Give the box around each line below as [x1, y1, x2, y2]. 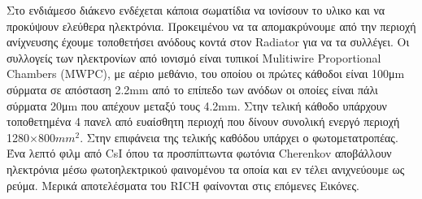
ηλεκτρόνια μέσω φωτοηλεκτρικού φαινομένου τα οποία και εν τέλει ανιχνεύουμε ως [7, 160, 405, 177]
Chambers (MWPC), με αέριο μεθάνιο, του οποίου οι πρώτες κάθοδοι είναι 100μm [7, 65, 405, 82]
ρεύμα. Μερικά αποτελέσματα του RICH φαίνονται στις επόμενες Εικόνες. [7, 176, 359, 193]
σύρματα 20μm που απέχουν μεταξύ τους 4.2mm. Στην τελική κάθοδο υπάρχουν [7, 97, 387, 114]
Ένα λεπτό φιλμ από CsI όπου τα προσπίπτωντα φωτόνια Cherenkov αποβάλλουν [7, 145, 392, 162]
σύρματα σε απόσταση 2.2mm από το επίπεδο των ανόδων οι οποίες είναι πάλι [7, 80, 378, 97]
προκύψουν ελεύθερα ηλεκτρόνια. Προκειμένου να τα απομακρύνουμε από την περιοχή [7, 17, 416, 34]
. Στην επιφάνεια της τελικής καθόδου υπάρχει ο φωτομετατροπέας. [80, 128, 398, 145]
